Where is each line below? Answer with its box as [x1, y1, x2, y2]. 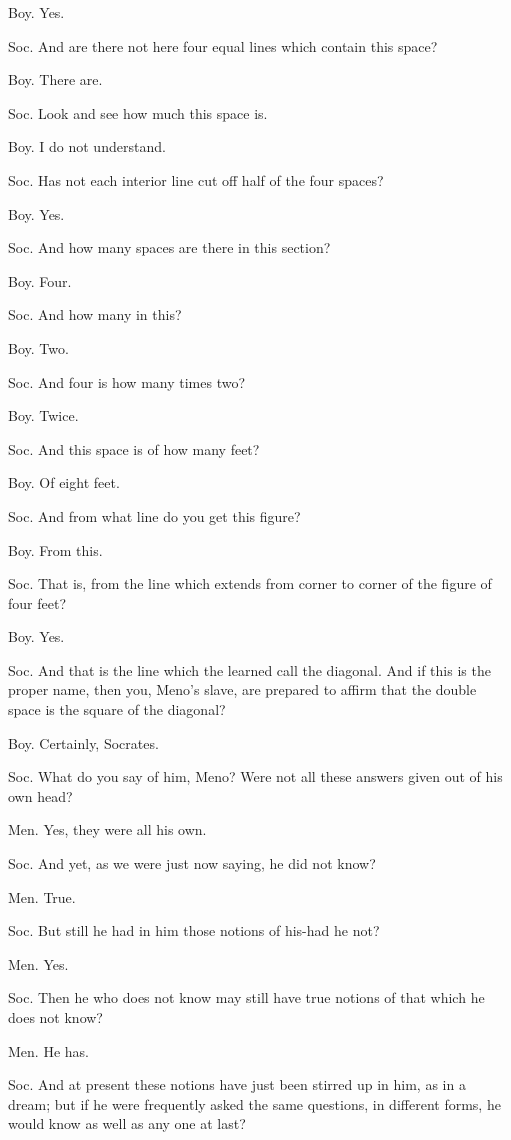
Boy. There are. [8, 69, 103, 90]
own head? [8, 785, 73, 806]
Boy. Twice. [8, 405, 79, 426]
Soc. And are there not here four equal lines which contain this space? [8, 35, 438, 56]
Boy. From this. [8, 539, 103, 560]
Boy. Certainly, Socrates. [8, 732, 159, 753]
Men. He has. [8, 1040, 89, 1061]
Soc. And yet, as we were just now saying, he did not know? [8, 853, 376, 874]
